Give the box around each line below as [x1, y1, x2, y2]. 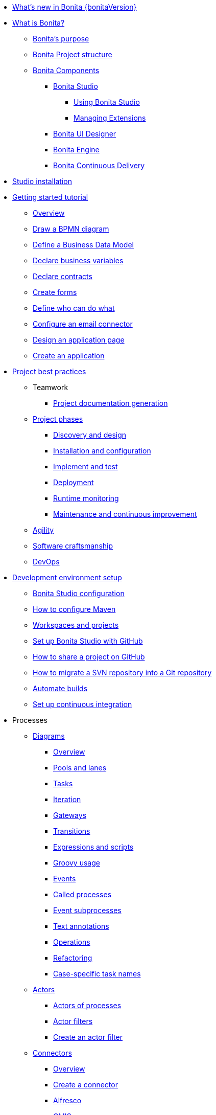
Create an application [33, 351, 105, 360]
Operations [53, 938, 90, 946]
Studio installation [12, 177, 72, 186]
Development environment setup [12, 573, 122, 582]
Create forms [33, 288, 77, 297]
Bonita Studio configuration [33, 589, 125, 598]
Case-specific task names [53, 969, 141, 978]
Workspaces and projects [33, 621, 119, 629]
